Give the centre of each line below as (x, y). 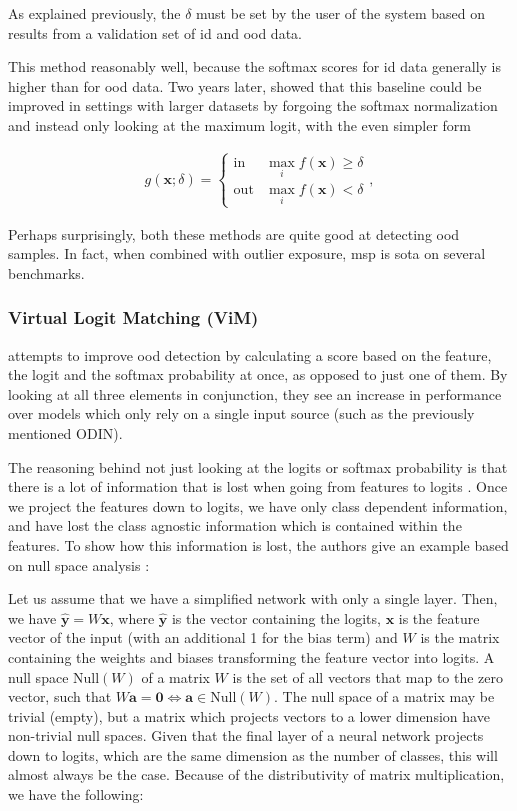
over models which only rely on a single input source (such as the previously (241, 413)
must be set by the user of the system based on (341, 13)
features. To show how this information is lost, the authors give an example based (258, 544)
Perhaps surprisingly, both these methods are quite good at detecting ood (234, 233)
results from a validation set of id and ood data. (155, 32)
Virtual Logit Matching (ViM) (133, 317)
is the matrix (460, 637)
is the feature (439, 617)
